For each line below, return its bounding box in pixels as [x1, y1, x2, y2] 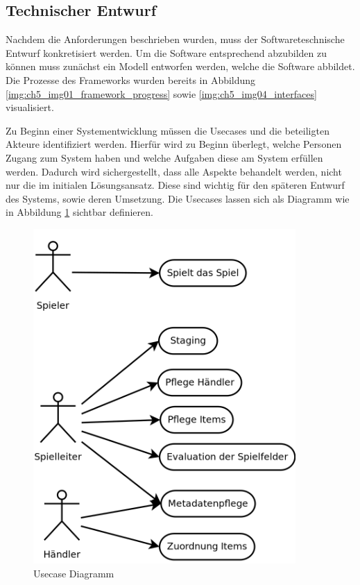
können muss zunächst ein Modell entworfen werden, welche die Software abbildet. [6, 59, 355, 74]
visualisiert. [6, 100, 54, 115]
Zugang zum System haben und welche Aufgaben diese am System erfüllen [6, 150, 323, 164]
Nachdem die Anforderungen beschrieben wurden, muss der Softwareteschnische [6, 32, 345, 46]
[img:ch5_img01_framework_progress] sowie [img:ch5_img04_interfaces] [6, 86, 317, 101]
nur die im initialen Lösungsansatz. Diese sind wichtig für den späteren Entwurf [6, 178, 345, 192]
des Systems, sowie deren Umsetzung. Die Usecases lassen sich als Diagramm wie [6, 191, 350, 205]
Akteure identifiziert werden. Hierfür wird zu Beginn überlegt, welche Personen [6, 137, 342, 151]
